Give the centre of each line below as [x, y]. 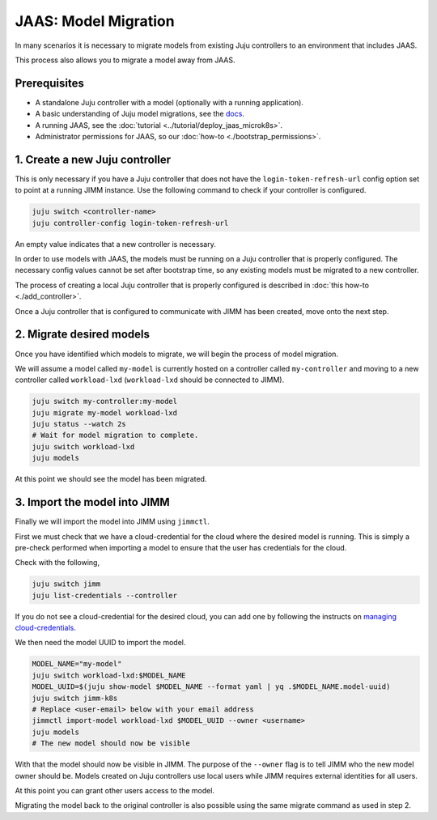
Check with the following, [57, 563]
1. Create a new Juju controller [93, 159]
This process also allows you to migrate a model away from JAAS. [125, 60]
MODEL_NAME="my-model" [77, 664]
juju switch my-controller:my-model [105, 402]
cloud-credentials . [45, 628]
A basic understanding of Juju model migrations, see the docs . [140, 114]
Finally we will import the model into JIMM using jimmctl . [112, 521]
